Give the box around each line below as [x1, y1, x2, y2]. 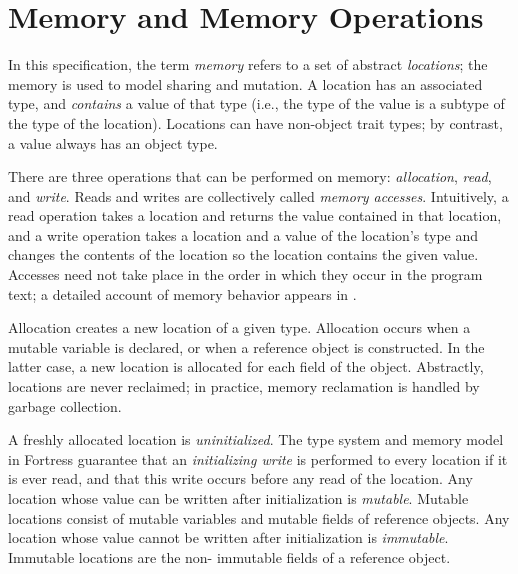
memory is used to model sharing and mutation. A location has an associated [8, 73, 483, 94]
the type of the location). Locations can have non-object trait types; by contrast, [8, 112, 503, 133]
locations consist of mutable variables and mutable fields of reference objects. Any [8, 507, 510, 528]
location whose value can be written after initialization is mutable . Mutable [8, 488, 469, 508]
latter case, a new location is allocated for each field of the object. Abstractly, [8, 356, 484, 377]
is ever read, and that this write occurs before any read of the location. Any [8, 468, 473, 489]
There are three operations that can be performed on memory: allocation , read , [8, 166, 492, 187]
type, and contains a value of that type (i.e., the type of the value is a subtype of [8, 93, 505, 114]
